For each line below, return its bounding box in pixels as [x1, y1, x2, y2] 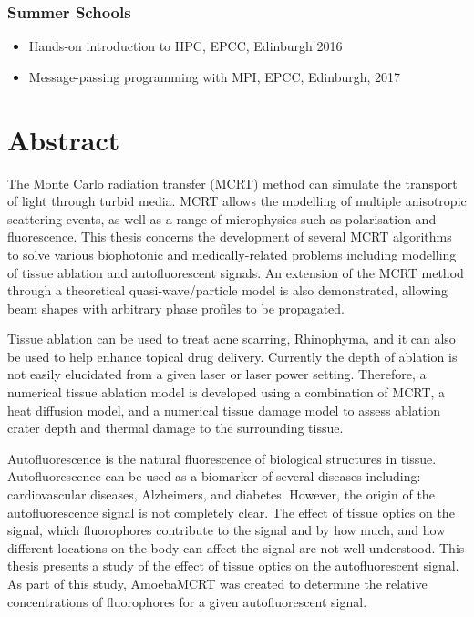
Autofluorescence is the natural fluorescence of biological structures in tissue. [7, 448, 437, 468]
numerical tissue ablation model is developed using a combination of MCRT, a [7, 383, 446, 402]
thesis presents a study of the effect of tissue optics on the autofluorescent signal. [7, 556, 459, 575]
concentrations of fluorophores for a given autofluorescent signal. [7, 591, 367, 611]
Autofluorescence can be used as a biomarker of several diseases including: [7, 467, 421, 486]
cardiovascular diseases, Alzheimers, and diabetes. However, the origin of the [7, 485, 435, 504]
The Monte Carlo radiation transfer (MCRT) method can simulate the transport [7, 173, 458, 192]
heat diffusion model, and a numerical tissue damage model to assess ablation [7, 400, 440, 419]
